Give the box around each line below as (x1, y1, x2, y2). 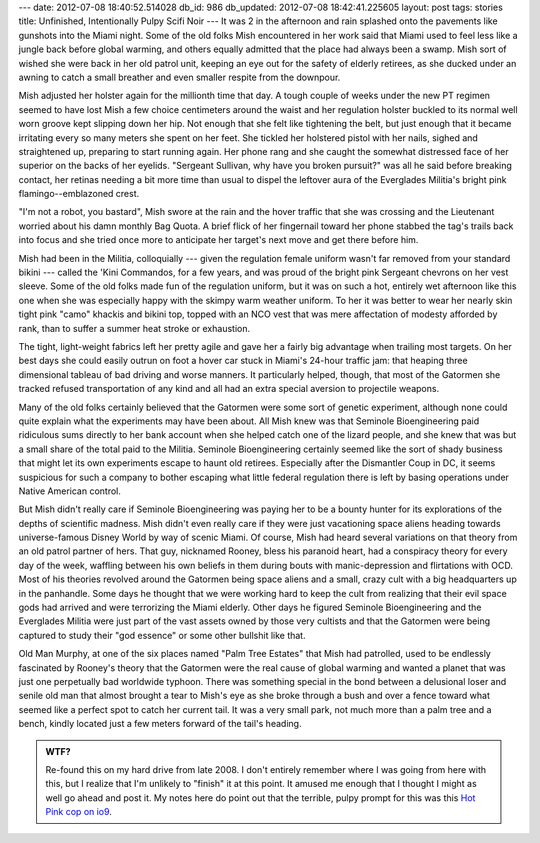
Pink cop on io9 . (45, 806, 112, 818)
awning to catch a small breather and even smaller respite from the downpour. (18, 71, 341, 83)
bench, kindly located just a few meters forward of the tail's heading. (18, 718, 302, 730)
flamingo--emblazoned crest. (18, 188, 140, 200)
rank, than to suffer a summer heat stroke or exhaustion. (18, 322, 250, 334)
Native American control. (18, 485, 122, 497)
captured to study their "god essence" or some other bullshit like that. (18, 629, 306, 641)
